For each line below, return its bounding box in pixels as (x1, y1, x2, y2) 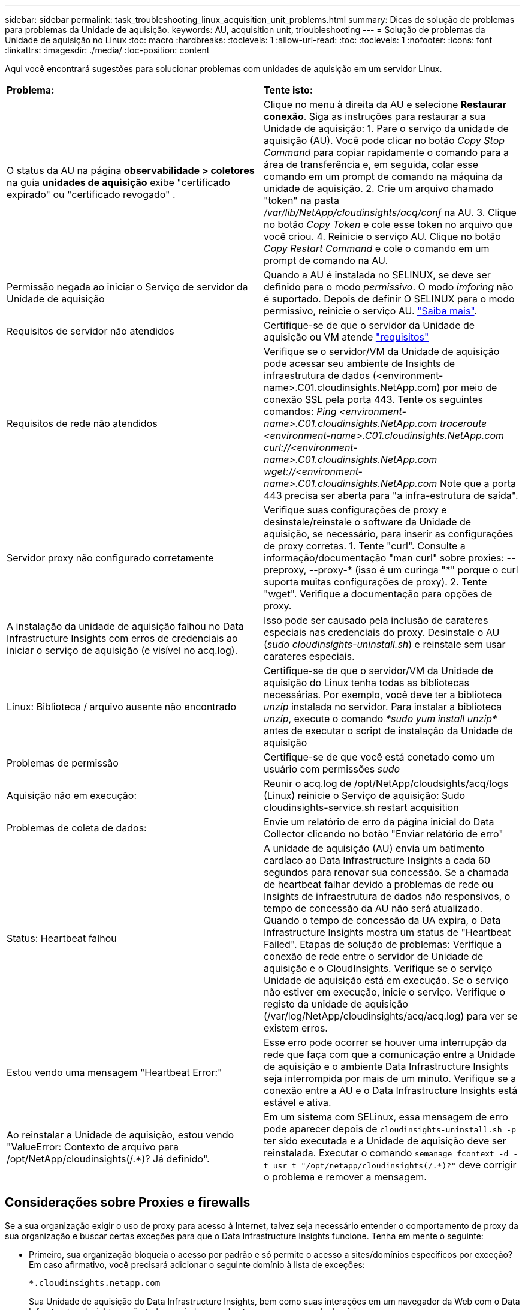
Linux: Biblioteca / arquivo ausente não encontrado (7, 701, 236, 713)
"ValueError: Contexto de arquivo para (7, 1141, 179, 1153)
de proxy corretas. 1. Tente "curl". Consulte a (264, 540, 466, 552)
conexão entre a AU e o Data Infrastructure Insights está (264, 1084, 518, 1096)
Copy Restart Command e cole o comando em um (264, 242, 490, 254)
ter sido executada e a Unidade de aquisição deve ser (264, 1135, 506, 1147)
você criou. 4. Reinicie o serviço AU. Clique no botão (264, 230, 501, 242)
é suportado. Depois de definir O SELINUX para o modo (264, 293, 515, 305)
